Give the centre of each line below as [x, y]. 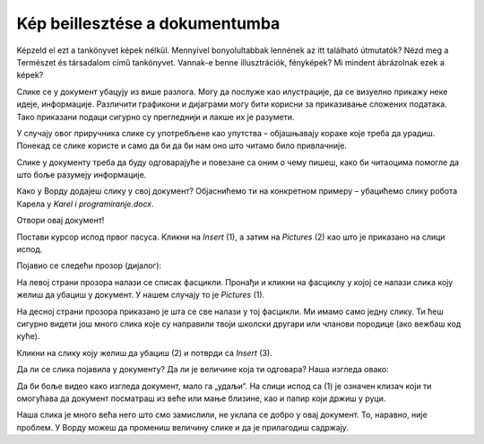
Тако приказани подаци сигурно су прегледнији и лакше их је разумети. [156, 117]
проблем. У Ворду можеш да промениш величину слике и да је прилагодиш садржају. [183, 427]
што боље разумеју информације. [82, 175]
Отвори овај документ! [60, 221]
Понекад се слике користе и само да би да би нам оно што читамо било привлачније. [181, 146]
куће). [28, 336]
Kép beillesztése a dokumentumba [148, 23]
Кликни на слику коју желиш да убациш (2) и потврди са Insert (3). [144, 353]
